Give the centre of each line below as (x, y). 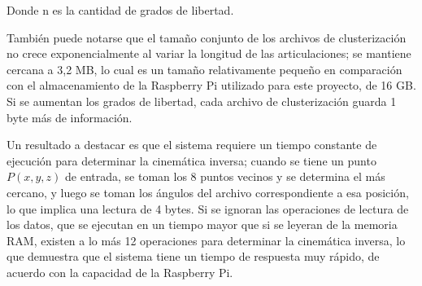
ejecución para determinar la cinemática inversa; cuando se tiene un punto (191, 160)
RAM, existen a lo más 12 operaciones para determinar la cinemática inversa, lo (206, 240)
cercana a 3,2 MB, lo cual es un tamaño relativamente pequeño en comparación (204, 69)
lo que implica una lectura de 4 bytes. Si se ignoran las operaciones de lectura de (208, 208)
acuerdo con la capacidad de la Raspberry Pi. (120, 272)
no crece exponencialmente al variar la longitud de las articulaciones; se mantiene (209, 53)
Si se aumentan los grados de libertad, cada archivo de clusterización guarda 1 (202, 101)
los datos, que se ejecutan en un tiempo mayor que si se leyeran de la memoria (202, 224)
